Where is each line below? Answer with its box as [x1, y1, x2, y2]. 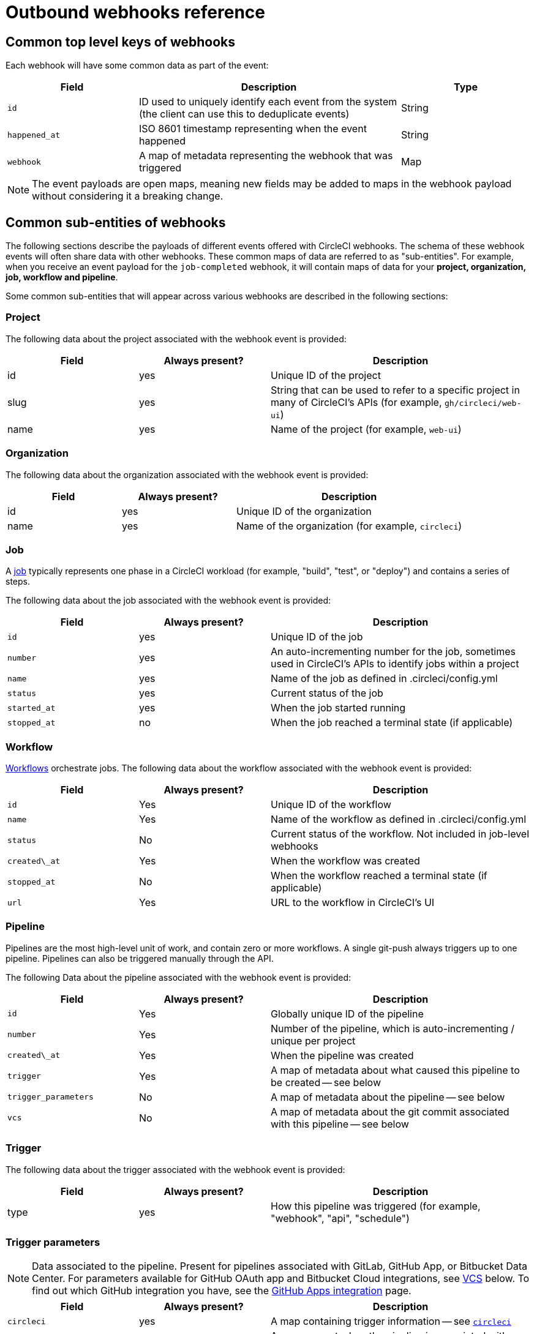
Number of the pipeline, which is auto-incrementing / [271, 1022, 514, 1035]
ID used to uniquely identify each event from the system [139, 96, 397, 108]
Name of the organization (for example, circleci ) [236, 519, 462, 532]
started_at [7, 703, 56, 713]
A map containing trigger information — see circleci [271, 1315, 511, 1328]
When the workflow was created [271, 855, 420, 867]
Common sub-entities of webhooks [6, 214, 226, 230]
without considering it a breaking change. [32, 190, 224, 203]
